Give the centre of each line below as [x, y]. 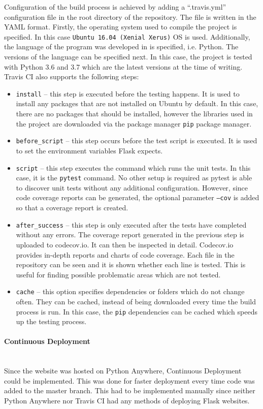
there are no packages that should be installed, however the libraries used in [134, 114]
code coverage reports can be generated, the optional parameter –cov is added [138, 197]
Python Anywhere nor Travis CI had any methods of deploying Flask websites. [127, 401]
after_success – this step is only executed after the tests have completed [131, 224]
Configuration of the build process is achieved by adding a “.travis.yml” [115, 7]
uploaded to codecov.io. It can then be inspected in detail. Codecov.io [125, 244]
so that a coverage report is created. [72, 208]
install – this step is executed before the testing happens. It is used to [128, 93]
